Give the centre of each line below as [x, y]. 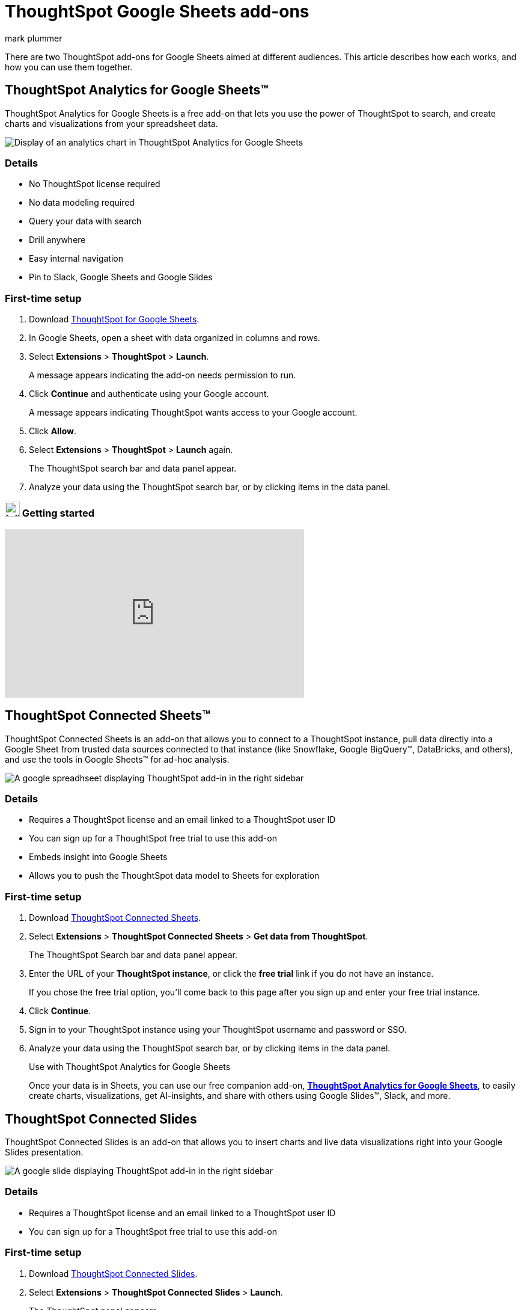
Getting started [58, 513]
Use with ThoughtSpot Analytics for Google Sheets [130, 1067]
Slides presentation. [44, 1152]
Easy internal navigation [76, 259]
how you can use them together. [69, 67]
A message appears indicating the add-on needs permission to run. [163, 375]
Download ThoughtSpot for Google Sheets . [114, 319]
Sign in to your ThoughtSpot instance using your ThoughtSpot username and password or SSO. [218, 1030]
